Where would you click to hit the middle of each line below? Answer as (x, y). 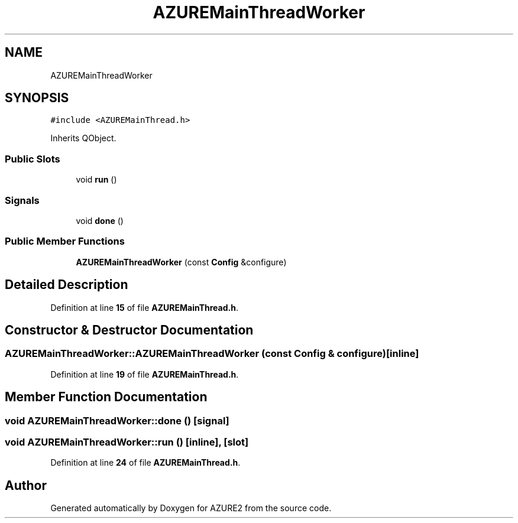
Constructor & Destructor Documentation (129, 330)
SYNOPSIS (37, 98)
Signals (22, 200)
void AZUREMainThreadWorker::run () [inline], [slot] (127, 442)
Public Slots (33, 159)
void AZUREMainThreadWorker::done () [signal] (117, 420)
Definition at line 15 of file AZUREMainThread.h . (144, 307)
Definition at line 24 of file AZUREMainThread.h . (145, 463)
